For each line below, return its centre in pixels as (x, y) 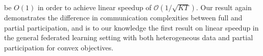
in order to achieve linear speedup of (94, 7)
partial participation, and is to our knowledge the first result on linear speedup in (131, 27)
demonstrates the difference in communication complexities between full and (123, 17)
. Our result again (224, 7)
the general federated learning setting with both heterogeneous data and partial (129, 37)
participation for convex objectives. (59, 47)
